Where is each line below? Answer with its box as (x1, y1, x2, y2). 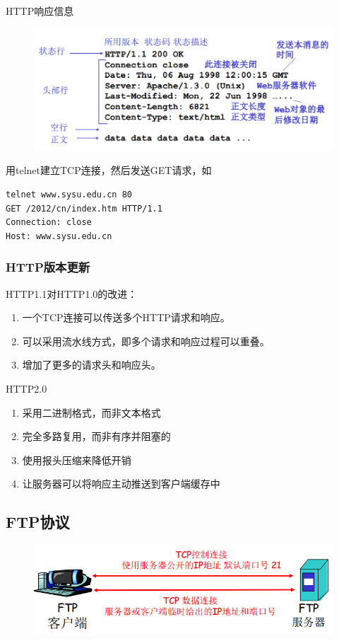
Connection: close (6, 217, 92, 228)
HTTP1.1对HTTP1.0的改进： (6, 286, 138, 301)
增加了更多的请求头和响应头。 (22, 357, 161, 372)
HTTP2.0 (6, 381, 47, 395)
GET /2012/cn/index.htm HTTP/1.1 (6, 203, 162, 214)
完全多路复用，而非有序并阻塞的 (22, 429, 171, 444)
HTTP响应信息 (6, 4, 74, 18)
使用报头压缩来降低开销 (22, 452, 131, 467)
